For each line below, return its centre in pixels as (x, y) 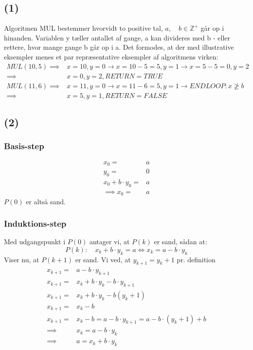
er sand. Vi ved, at (103, 259)
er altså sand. (46, 202)
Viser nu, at (22, 259)
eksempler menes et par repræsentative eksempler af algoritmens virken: (111, 56)
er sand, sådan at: (181, 242)
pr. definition (196, 259)
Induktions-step (35, 223)
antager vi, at (109, 242)
